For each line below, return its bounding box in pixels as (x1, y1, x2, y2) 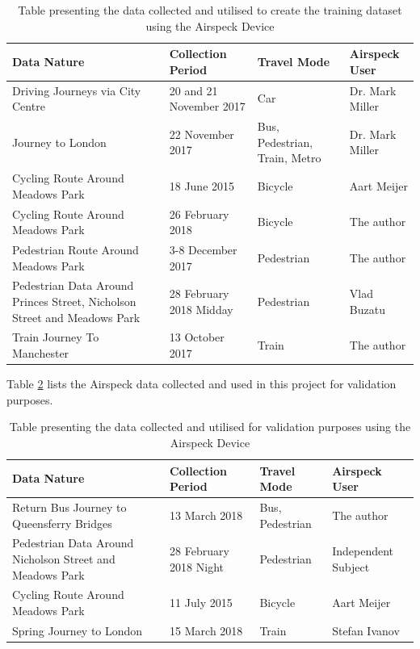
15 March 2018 (170, 622, 243, 639)
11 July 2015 (170, 594, 233, 611)
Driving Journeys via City (12, 82, 141, 98)
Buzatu (349, 300, 386, 317)
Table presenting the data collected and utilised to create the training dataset (18, 2, 402, 18)
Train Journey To (12, 329, 99, 345)
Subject (332, 558, 370, 575)
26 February (169, 205, 229, 222)
